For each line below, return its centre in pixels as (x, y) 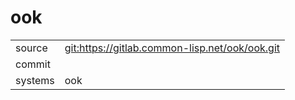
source (31, 48)
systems (35, 80)
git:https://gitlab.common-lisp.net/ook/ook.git (172, 48)
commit (33, 64)
